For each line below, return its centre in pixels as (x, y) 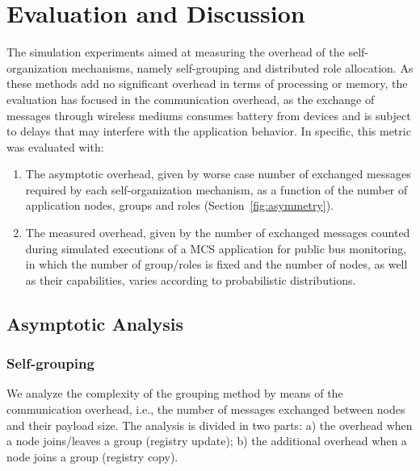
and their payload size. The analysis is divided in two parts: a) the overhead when (210, 425)
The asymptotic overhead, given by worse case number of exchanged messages (218, 174)
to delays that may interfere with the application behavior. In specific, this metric (209, 131)
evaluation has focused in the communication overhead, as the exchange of (191, 99)
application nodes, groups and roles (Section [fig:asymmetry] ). (179, 205)
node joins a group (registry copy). (92, 456)
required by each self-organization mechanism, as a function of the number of (216, 189)
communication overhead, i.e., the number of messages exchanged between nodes (206, 409)
